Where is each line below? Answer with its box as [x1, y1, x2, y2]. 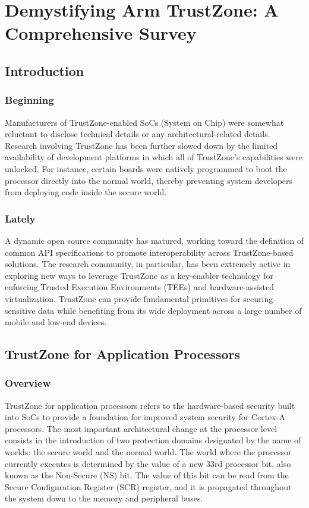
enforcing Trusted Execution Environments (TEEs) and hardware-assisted [5, 281, 274, 293]
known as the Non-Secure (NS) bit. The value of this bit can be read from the [5, 469, 289, 481]
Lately [5, 211, 36, 226]
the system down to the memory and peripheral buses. [5, 492, 203, 504]
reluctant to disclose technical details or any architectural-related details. [5, 128, 270, 140]
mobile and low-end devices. [5, 316, 107, 328]
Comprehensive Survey [5, 21, 197, 45]
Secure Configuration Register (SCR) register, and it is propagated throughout [5, 480, 292, 493]
